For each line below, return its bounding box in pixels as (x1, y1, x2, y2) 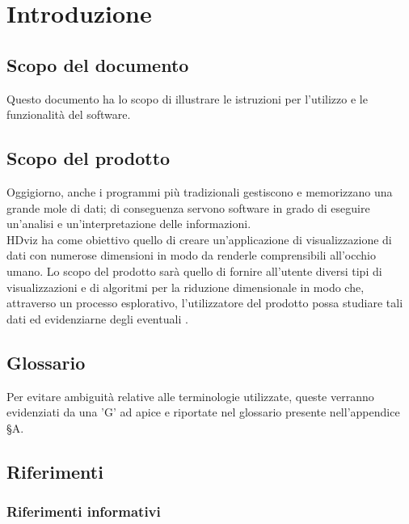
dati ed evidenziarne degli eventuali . (6, 310, 188, 327)
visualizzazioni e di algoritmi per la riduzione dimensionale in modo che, (6, 278, 365, 295)
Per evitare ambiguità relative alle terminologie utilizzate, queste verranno (6, 387, 374, 404)
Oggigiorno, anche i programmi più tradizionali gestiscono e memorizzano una (6, 183, 393, 200)
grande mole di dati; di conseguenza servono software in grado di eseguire (6, 199, 370, 216)
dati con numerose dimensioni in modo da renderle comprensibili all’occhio (6, 247, 376, 264)
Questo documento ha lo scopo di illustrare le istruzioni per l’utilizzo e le (6, 90, 368, 107)
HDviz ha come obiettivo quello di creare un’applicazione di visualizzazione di (6, 230, 392, 247)
